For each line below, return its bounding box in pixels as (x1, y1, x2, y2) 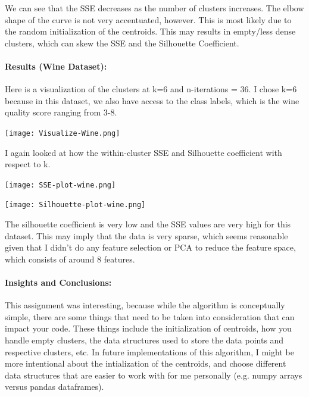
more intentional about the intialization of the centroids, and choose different (5, 357, 286, 370)
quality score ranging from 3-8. (5, 106, 117, 118)
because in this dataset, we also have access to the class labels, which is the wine (5, 94, 299, 107)
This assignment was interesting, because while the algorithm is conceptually (5, 299, 285, 311)
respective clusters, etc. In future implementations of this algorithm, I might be (5, 345, 294, 358)
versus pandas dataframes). (5, 380, 104, 393)
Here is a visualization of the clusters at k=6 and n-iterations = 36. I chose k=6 (5, 83, 297, 95)
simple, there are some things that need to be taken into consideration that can (5, 310, 295, 323)
